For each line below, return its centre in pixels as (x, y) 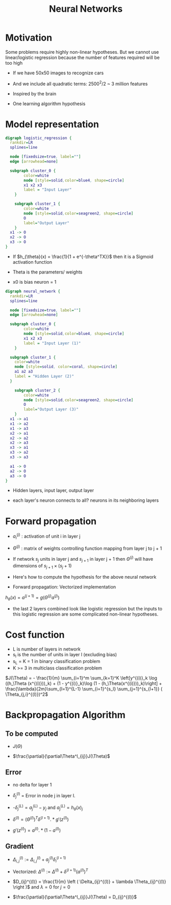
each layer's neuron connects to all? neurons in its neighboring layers (86, 500)
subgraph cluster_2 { (37, 390)
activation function (32, 262)
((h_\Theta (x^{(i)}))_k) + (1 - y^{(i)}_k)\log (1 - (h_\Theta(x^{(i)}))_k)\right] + (84, 683)
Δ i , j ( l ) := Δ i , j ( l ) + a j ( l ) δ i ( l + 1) (39, 859)
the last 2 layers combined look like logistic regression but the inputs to (87, 609)
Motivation (29, 38)
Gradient (20, 846)
